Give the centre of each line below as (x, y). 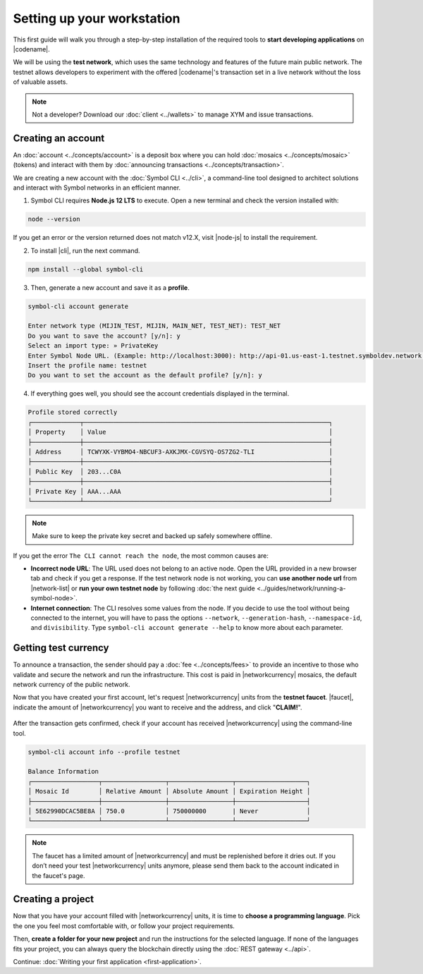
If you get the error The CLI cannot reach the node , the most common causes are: (141, 555)
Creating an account (59, 138)
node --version (54, 219)
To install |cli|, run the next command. (85, 250)
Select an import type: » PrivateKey (93, 346)
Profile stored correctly (73, 412)
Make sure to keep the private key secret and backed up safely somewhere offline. (152, 536)
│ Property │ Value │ (180, 432)
